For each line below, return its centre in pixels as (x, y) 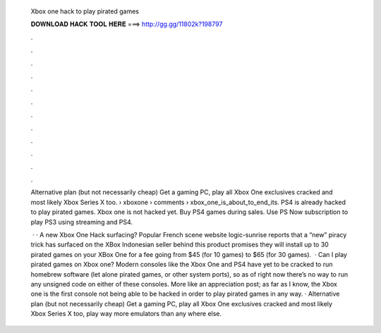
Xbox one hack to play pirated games (85, 11)
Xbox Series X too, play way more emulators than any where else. (126, 314)
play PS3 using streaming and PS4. (82, 222)
